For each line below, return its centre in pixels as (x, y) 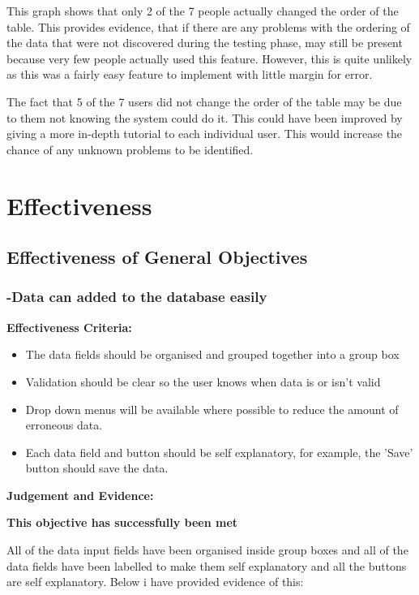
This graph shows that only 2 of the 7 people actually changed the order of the (203, 11)
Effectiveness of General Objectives (157, 257)
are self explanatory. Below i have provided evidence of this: (155, 582)
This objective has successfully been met (122, 522)
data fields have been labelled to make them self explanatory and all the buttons (207, 565)
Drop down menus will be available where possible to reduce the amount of (212, 409)
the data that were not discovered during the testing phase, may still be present (205, 43)
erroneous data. (64, 425)
